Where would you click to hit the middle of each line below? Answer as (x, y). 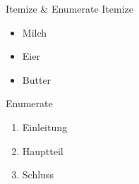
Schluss (38, 174)
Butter (37, 79)
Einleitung (45, 127)
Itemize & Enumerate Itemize (70, 8)
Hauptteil (43, 151)
